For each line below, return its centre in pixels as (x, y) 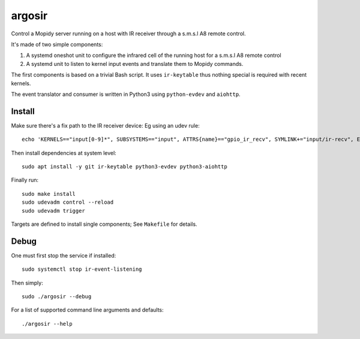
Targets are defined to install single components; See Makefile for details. (104, 224)
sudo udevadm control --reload (68, 202)
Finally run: (25, 180)
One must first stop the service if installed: (64, 255)
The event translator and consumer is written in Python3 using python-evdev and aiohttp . (126, 94)
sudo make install (49, 194)
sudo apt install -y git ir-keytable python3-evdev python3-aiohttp (124, 167)
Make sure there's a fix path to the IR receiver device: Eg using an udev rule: (106, 125)
